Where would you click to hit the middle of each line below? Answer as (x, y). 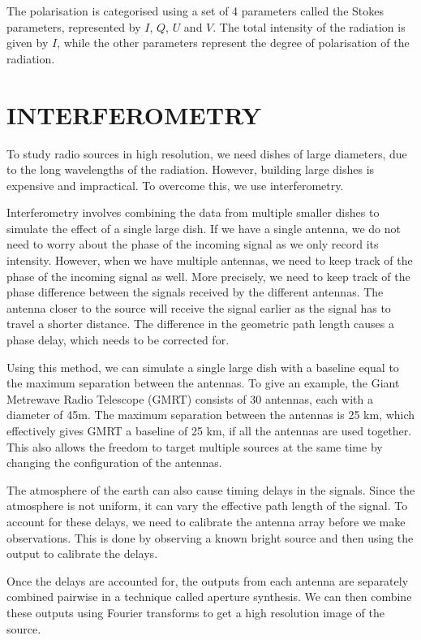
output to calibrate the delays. (82, 554)
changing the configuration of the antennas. (114, 463)
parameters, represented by (74, 26)
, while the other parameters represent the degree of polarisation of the (233, 43)
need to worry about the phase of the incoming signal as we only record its (193, 244)
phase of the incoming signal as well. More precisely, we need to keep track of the (208, 276)
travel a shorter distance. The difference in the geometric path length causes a (201, 324)
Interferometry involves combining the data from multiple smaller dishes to (193, 212)
